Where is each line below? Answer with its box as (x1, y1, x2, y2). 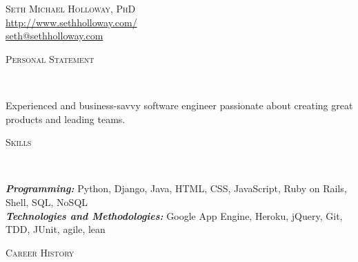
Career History (6, 245, 74, 259)
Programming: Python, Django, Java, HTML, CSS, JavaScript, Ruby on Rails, (6, 181, 347, 196)
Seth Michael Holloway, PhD (6, 1, 136, 15)
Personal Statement (6, 51, 95, 66)
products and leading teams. (6, 111, 126, 126)
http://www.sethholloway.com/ (6, 15, 137, 29)
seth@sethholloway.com (6, 28, 103, 43)
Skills (6, 135, 32, 149)
